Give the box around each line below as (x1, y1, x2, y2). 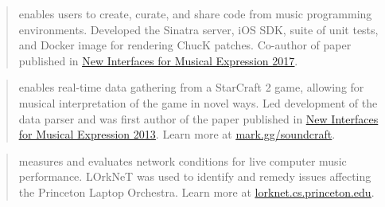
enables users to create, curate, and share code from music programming (18, 6, 372, 21)
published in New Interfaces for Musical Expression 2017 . (18, 52, 298, 68)
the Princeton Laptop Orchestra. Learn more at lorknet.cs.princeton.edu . (18, 183, 375, 200)
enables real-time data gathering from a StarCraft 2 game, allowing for (18, 79, 364, 96)
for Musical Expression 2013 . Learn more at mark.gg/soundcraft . (18, 126, 336, 143)
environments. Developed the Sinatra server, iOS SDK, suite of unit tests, (18, 21, 379, 37)
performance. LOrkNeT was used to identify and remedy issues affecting (18, 168, 371, 185)
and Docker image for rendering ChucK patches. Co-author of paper (18, 37, 352, 53)
